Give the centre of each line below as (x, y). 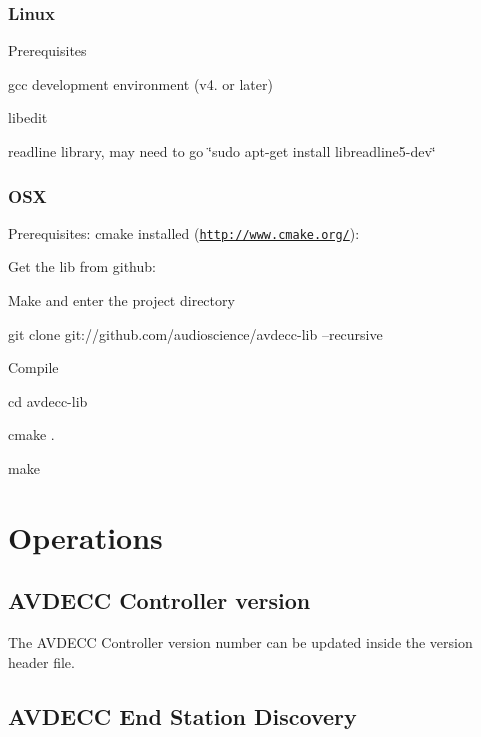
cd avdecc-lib (48, 400)
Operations (85, 536)
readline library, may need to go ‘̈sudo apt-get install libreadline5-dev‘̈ (222, 151)
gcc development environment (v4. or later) (140, 83)
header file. (41, 661)
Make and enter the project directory (121, 300)
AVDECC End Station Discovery (182, 715)
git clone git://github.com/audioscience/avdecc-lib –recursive (195, 333)
